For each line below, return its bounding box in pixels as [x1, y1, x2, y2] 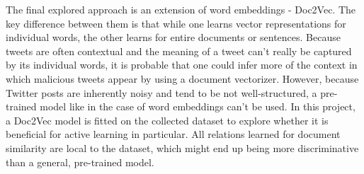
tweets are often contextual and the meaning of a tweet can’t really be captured [6, 43, 352, 58]
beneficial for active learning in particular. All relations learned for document [6, 127, 341, 141]
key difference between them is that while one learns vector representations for [6, 16, 346, 30]
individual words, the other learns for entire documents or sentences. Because [6, 30, 341, 45]
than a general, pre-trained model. [6, 154, 154, 169]
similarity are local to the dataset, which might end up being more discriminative [6, 140, 359, 155]
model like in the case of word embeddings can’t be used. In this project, [40, 99, 356, 114]
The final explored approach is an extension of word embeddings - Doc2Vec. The [6, 2, 356, 16]
